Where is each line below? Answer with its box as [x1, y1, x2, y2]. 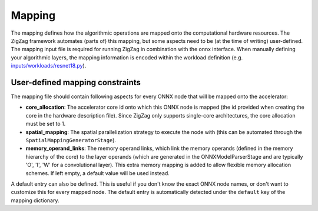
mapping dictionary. [11, 197, 59, 204]
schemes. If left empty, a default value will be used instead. [25, 169, 170, 176]
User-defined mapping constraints [11, 77, 141, 88]
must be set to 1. [25, 120, 66, 128]
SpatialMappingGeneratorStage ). [25, 136, 117, 143]
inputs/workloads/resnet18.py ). [11, 62, 87, 69]
